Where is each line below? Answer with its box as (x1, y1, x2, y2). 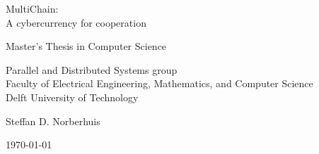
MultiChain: (6, 1, 59, 15)
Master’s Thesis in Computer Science (6, 39, 167, 53)
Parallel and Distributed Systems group (6, 62, 178, 77)
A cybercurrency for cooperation (6, 15, 146, 30)
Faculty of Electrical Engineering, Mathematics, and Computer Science (6, 76, 313, 91)
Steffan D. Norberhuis (6, 113, 100, 128)
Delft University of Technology (6, 89, 139, 104)
